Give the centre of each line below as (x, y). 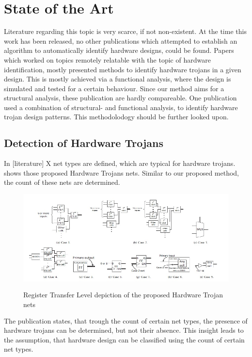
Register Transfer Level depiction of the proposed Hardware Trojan (123, 295)
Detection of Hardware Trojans (84, 143)
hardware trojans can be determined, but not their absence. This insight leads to (124, 330)
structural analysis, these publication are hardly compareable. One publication (120, 98)
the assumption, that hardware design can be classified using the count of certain (124, 339)
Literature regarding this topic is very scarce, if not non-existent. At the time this (125, 31)
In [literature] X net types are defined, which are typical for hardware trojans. (120, 163)
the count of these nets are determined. (62, 182)
